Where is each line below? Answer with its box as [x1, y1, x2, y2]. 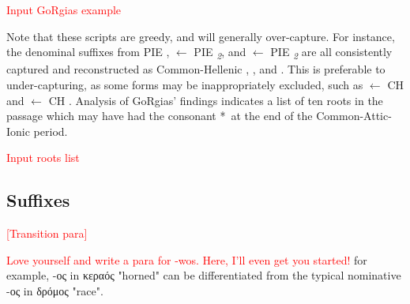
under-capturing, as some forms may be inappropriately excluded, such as [6, 76, 363, 92]
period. [33, 122, 68, 139]
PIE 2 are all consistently [270, 43, 393, 62]
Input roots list [6, 149, 80, 166]
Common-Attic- [316, 107, 392, 124]
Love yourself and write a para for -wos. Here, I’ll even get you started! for [6, 251, 367, 268]
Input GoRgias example [6, 2, 122, 17]
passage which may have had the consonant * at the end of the [6, 107, 313, 124]
